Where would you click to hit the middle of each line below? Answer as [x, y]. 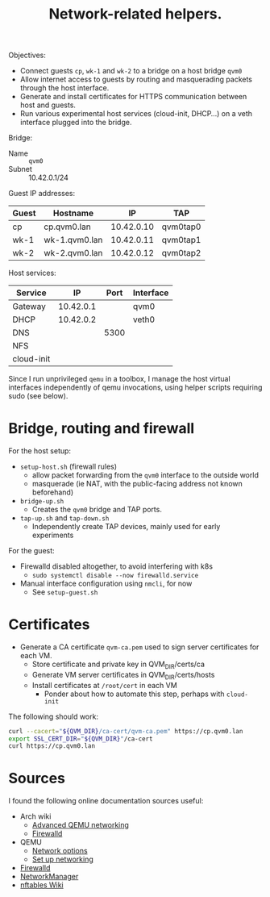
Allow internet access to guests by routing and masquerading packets [136, 79]
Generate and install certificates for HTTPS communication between [133, 97]
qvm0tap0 [181, 227]
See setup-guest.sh [65, 592]
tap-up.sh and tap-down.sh [64, 518]
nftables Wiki [42, 885]
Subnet [20, 169]
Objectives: [27, 55]
